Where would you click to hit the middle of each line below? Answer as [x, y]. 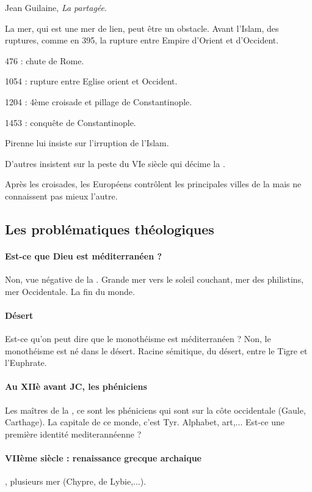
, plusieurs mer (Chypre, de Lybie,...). [76, 481]
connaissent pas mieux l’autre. [61, 196]
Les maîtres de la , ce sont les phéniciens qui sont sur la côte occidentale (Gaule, [155, 410]
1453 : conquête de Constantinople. [71, 122]
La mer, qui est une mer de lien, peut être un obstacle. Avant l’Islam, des [142, 28]
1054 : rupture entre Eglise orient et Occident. [91, 81]
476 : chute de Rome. [45, 60]
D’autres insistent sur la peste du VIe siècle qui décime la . [115, 163]
